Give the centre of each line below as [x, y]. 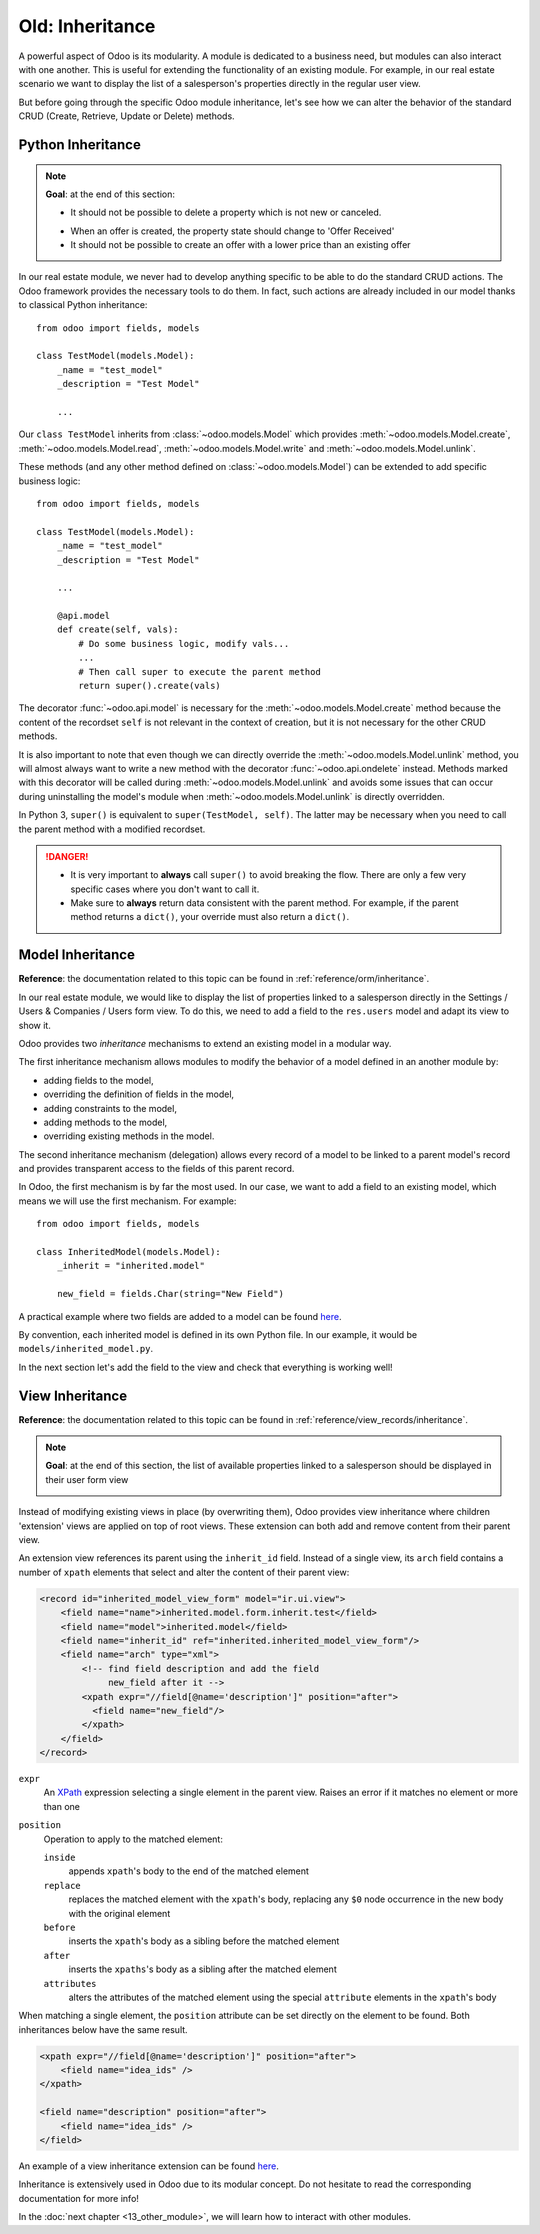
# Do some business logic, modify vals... [184, 643]
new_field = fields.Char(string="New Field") [170, 1294]
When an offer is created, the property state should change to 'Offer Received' [232, 231]
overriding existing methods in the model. [129, 1136]
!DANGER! [67, 856]
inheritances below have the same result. [103, 2029]
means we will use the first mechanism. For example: [127, 1201]
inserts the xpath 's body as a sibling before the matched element [204, 1941]
